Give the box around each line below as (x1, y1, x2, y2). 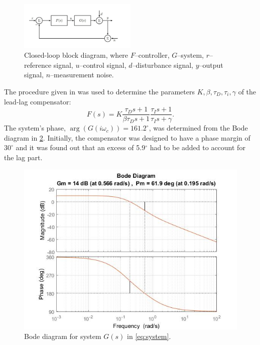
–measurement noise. (50, 69, 114, 80)
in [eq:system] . (127, 331, 171, 341)
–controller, (135, 50, 170, 60)
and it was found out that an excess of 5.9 (16, 142, 146, 153)
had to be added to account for (150, 142, 245, 153)
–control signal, (79, 59, 126, 70)
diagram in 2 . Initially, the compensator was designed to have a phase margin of (4, 132, 250, 143)
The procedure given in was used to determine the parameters (4, 86, 195, 96)
